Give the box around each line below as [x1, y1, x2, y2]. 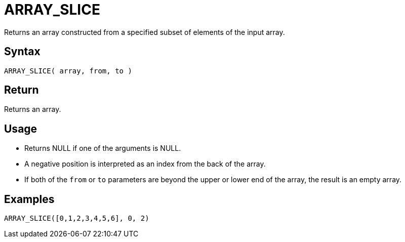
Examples [4, 192, 55, 206]
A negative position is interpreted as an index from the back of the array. [24, 159, 266, 169]
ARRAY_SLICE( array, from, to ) [4, 66, 132, 75]
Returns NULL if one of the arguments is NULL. [24, 144, 181, 153]
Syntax [4, 45, 40, 58]
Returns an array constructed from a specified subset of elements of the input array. [4, 27, 285, 36]
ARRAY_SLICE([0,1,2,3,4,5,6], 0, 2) [4, 214, 149, 223]
